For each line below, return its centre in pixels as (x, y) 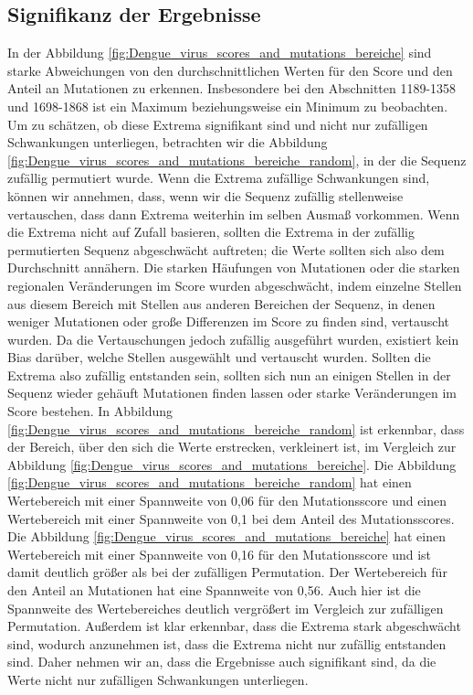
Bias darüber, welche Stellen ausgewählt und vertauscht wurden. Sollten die (219, 357)
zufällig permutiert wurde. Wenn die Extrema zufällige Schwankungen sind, (219, 178)
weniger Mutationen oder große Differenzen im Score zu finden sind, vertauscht (228, 321)
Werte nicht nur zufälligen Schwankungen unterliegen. (158, 679)
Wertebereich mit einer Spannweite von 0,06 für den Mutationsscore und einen (227, 501)
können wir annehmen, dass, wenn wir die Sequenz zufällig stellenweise (205, 195)
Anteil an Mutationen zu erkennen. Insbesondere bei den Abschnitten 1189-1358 (232, 88)
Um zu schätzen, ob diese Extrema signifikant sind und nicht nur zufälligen (218, 124)
